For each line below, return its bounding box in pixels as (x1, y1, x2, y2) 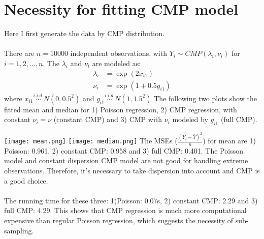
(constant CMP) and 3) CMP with (53, 114, 162, 125)
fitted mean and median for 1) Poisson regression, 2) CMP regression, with (4, 104, 237, 114)
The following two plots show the (154, 93, 257, 103)
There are (4, 48, 35, 58)
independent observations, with (70, 48, 167, 58)
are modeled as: (92, 57, 141, 68)
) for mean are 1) (203, 135, 256, 146)
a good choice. (4, 175, 48, 186)
